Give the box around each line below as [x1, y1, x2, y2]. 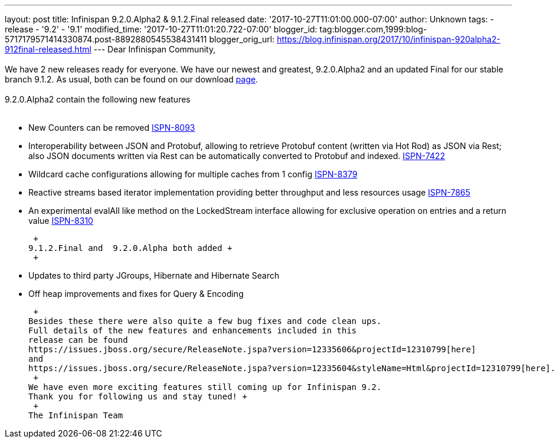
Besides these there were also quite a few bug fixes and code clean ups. [28, 316, 382, 326]
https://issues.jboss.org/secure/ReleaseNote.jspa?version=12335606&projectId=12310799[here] [28, 345, 476, 354]
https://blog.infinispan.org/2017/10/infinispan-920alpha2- [277, 34, 501, 44]
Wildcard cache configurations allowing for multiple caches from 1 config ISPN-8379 [28, 169, 358, 179]
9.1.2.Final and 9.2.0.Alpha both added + [28, 243, 232, 253]
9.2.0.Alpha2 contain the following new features [5, 94, 191, 104]
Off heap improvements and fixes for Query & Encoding [28, 289, 244, 299]
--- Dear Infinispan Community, [93, 44, 216, 54]
